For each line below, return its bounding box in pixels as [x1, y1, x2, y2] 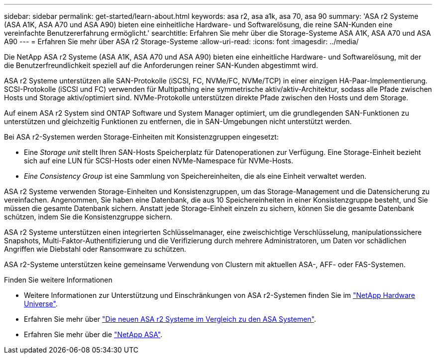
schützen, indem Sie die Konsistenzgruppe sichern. [4, 213, 173, 221]
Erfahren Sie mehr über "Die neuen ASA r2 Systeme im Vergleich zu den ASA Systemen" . [24, 315, 316, 323]
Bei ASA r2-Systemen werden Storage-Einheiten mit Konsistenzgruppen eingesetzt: [4, 133, 279, 141]
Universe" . [24, 299, 58, 308]
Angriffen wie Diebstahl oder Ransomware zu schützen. [4, 245, 187, 253]
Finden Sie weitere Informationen [4, 276, 112, 284]
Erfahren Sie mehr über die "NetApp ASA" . [24, 330, 163, 339]
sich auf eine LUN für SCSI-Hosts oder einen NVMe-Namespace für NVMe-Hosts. [24, 156, 294, 165]
